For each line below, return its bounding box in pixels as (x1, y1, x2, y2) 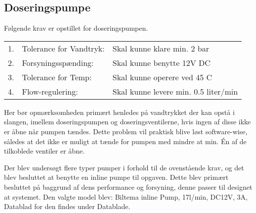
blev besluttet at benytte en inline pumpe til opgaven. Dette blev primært (4, 172, 229, 182)
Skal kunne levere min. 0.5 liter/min (112, 85, 238, 97)
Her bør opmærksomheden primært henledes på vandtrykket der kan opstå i (4, 106, 235, 117)
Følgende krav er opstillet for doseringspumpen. (4, 23, 148, 33)
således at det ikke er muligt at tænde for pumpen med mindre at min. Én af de (4, 136, 247, 146)
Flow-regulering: (22, 85, 78, 97)
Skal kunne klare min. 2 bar (112, 42, 209, 54)
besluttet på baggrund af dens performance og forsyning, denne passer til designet (4, 181, 253, 192)
